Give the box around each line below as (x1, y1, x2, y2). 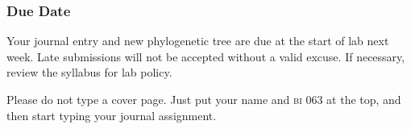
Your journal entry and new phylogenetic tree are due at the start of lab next (6, 32, 389, 49)
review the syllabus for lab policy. (6, 64, 172, 81)
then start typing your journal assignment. (6, 106, 217, 123)
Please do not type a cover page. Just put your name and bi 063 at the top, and (6, 91, 401, 107)
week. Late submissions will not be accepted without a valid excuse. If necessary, (6, 48, 405, 64)
